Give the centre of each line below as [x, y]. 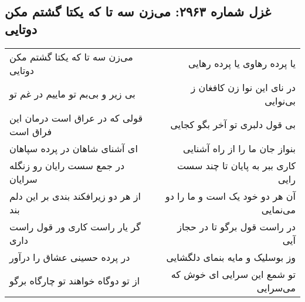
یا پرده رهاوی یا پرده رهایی [242, 63]
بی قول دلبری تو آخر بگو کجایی [233, 125]
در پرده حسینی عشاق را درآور [70, 257]
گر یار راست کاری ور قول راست [75, 226]
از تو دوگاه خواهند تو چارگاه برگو [75, 281]
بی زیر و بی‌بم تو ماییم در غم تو [72, 94]
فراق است [31, 131]
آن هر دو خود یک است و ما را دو [230, 196]
